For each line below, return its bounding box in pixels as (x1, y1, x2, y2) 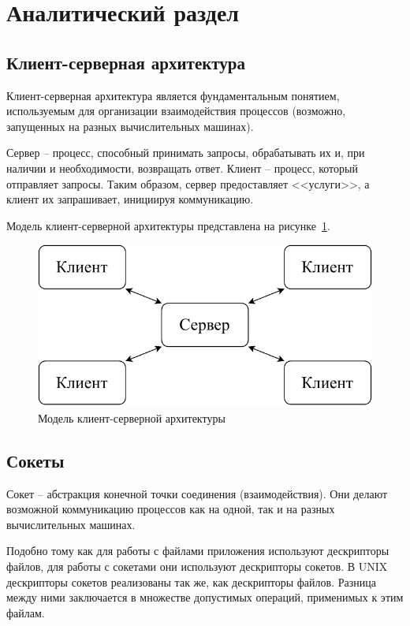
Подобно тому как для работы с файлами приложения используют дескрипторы (6, 542, 389, 559)
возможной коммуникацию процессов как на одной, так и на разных (6, 501, 335, 517)
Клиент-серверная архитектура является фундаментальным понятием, (6, 87, 340, 103)
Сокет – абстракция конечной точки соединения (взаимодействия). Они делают (6, 485, 388, 501)
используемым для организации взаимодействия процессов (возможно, (6, 102, 346, 119)
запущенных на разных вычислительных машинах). (6, 117, 254, 134)
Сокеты (6, 448, 65, 472)
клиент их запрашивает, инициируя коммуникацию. (6, 191, 254, 207)
